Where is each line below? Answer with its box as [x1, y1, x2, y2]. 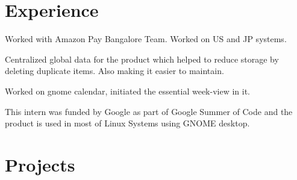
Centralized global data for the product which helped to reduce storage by [5, 52, 279, 65]
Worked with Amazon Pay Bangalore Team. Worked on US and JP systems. [5, 33, 287, 45]
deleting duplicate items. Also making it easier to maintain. [5, 64, 224, 77]
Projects [5, 152, 75, 176]
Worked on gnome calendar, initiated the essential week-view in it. [5, 84, 250, 97]
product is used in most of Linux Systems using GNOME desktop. [5, 117, 250, 129]
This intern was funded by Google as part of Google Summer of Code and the [5, 105, 293, 117]
